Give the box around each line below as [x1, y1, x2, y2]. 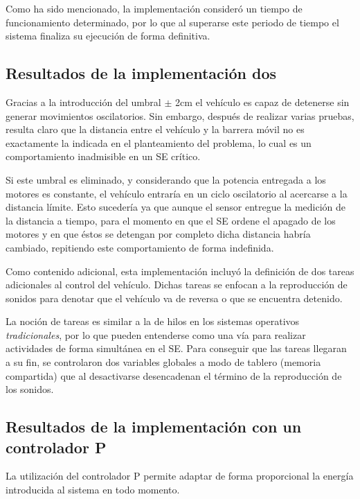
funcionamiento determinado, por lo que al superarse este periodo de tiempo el [6, 15, 339, 29]
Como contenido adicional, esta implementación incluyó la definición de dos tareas [6, 263, 354, 278]
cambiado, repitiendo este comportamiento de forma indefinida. [6, 240, 274, 254]
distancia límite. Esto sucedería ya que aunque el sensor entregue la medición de [6, 200, 346, 214]
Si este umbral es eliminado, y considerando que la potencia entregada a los [6, 172, 326, 186]
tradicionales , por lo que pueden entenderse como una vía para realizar [6, 327, 306, 342]
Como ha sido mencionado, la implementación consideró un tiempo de [6, 1, 303, 15]
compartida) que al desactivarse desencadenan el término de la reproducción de [6, 368, 342, 383]
